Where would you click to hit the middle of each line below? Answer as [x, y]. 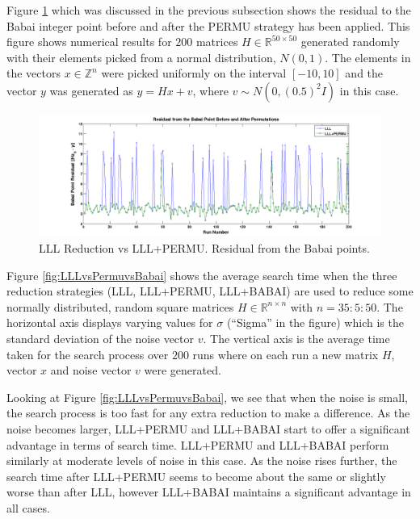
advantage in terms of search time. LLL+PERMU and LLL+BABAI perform [198, 444]
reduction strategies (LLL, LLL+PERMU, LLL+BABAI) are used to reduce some [210, 291]
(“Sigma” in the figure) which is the [315, 322]
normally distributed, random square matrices [120, 306]
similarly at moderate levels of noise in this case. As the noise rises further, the [202, 460]
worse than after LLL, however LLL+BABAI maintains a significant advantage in [209, 492]
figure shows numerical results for [89, 42]
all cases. [28, 508]
